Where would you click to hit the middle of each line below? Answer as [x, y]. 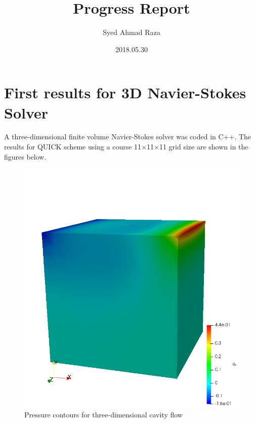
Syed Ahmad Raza [132, 32]
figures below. [25, 156]
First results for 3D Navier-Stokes [125, 92]
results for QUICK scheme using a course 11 [73, 147]
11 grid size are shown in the [204, 147]
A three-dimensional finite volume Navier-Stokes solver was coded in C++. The [128, 137]
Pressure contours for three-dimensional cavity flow [103, 414]
